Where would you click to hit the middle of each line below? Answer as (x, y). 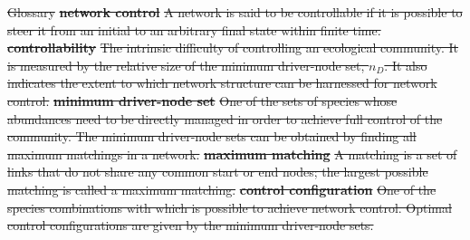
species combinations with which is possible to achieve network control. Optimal (230, 207)
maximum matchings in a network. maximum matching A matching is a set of (232, 154)
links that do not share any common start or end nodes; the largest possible (218, 172)
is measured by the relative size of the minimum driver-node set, (186, 65)
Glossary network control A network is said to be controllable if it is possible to (235, 12)
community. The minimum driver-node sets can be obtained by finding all (212, 136)
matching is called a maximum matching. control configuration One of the (222, 189)
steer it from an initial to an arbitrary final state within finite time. (194, 29)
